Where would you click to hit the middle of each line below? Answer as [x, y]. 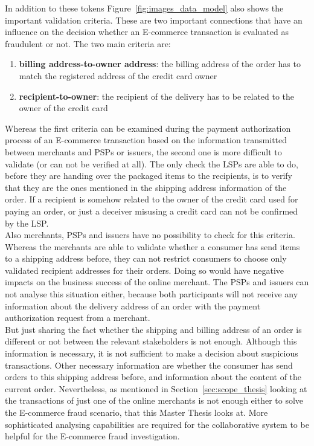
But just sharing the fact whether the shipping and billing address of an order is [153, 329]
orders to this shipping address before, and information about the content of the [153, 377]
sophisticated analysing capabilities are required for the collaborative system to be [157, 424]
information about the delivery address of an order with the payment [133, 305]
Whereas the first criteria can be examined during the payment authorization [148, 128]
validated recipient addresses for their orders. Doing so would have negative [145, 270]
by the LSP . [27, 223]
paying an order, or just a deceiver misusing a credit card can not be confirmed [152, 211]
